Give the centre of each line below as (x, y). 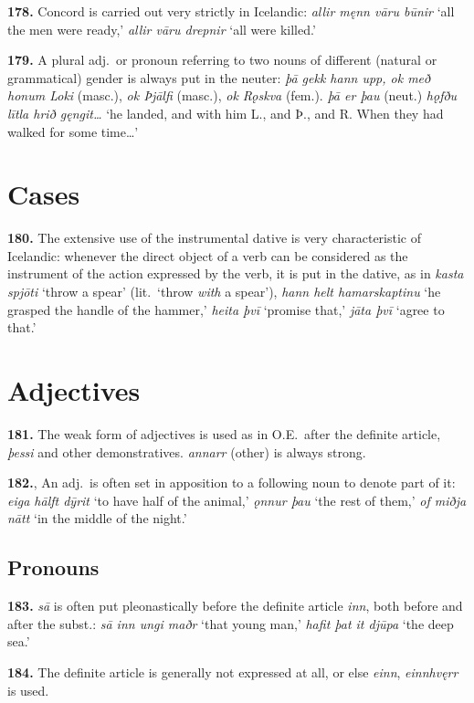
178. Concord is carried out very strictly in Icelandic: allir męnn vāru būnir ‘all (231, 11)
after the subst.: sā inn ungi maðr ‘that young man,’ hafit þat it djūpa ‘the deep (231, 623)
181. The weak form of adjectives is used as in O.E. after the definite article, (224, 433)
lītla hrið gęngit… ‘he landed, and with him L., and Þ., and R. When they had (226, 113)
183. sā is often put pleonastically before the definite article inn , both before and (235, 606)
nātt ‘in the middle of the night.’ (97, 518)
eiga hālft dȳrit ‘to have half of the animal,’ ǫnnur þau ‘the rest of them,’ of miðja (237, 500)
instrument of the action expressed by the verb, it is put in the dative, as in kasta (236, 273)
